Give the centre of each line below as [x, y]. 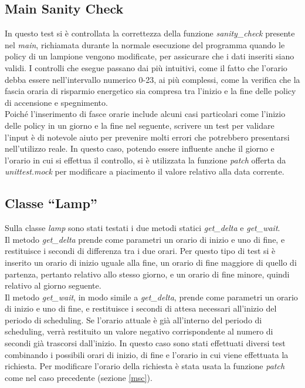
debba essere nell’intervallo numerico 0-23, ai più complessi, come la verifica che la [152, 79]
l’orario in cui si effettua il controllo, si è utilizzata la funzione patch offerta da [145, 160]
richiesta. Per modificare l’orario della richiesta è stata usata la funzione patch [145, 366]
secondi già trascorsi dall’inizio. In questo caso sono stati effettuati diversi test [145, 343]
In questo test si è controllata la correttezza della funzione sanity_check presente [150, 33]
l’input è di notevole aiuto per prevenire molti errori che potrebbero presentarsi [147, 137]
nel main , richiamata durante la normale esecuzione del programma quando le [145, 44]
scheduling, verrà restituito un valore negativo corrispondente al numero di [139, 331]
